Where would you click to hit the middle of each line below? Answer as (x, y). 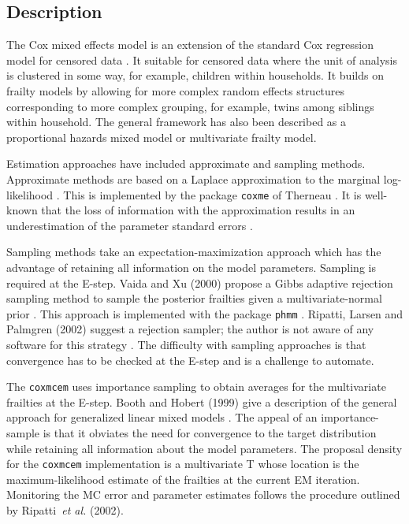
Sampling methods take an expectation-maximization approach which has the (194, 252)
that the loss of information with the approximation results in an (198, 210)
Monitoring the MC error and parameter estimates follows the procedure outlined (203, 494)
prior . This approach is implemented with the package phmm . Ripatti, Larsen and (205, 313)
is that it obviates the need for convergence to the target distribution (210, 433)
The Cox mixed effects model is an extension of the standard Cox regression (190, 45)
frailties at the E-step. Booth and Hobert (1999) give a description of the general (202, 401)
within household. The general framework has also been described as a (177, 122)
